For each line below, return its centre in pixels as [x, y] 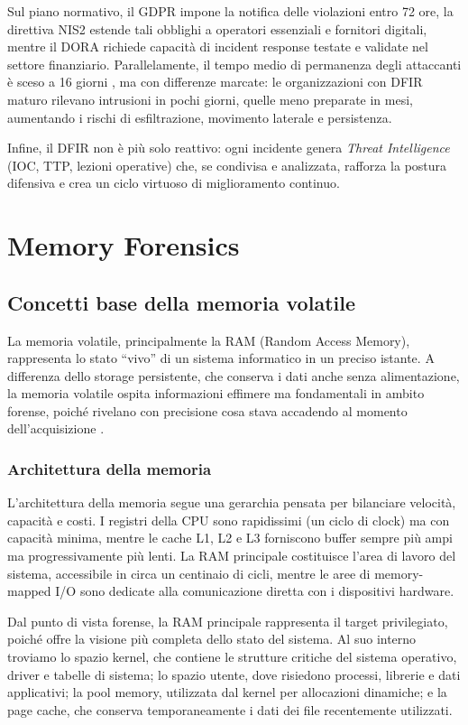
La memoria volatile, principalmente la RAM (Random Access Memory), [209, 340]
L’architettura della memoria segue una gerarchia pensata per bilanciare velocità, [232, 502]
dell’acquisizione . [56, 428]
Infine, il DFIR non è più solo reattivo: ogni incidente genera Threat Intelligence [229, 148]
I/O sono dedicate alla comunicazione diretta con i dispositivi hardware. [255, 591]
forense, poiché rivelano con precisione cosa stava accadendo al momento [207, 410]
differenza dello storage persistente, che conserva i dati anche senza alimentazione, [234, 375]
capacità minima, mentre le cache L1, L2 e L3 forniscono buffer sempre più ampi [230, 538]
